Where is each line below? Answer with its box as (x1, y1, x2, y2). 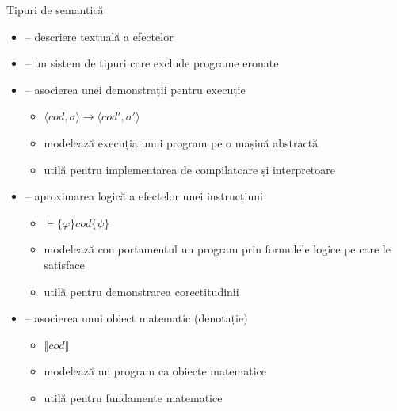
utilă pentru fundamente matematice (44, 389, 223, 405)
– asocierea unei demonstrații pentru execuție (25, 81, 246, 97)
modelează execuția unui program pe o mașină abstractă (44, 134, 319, 150)
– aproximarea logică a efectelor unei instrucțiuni (25, 188, 263, 204)
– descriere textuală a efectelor (25, 28, 174, 44)
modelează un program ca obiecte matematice (44, 363, 267, 379)
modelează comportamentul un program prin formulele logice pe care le (44, 241, 391, 257)
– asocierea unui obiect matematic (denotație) (25, 310, 248, 326)
